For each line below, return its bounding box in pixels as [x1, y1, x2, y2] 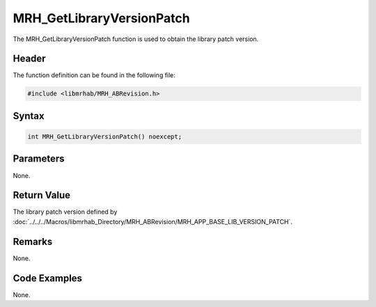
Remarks [13, 235, 53, 247]
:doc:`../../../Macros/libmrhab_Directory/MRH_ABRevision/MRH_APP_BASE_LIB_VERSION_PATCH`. [13, 217, 292, 226]
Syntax [13, 110, 45, 122]
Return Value [13, 189, 71, 201]
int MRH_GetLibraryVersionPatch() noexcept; [27, 133, 182, 141]
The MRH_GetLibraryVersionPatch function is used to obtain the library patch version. [13, 35, 259, 43]
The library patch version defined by [13, 207, 118, 216]
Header [13, 53, 46, 65]
